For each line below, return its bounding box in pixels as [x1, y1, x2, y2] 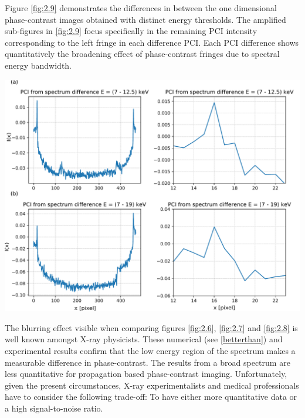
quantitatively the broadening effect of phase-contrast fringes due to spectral [5, 48, 280, 60]
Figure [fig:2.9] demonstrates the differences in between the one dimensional [5, 2, 277, 14]
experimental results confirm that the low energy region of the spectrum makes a [5, 345, 296, 357]
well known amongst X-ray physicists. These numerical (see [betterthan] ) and [5, 333, 283, 345]
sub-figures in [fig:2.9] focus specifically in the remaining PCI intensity [5, 25, 257, 37]
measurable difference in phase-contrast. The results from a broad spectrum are [5, 356, 290, 368]
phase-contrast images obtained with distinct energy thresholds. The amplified [5, 13, 286, 25]
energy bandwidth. [5, 59, 72, 71]
